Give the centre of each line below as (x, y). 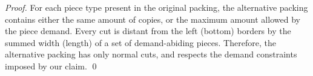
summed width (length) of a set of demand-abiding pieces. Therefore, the (140, 42)
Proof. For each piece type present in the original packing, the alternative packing (156, 7)
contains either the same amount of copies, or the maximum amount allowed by (153, 19)
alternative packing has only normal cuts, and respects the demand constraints (151, 54)
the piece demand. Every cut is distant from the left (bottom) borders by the (148, 31)
